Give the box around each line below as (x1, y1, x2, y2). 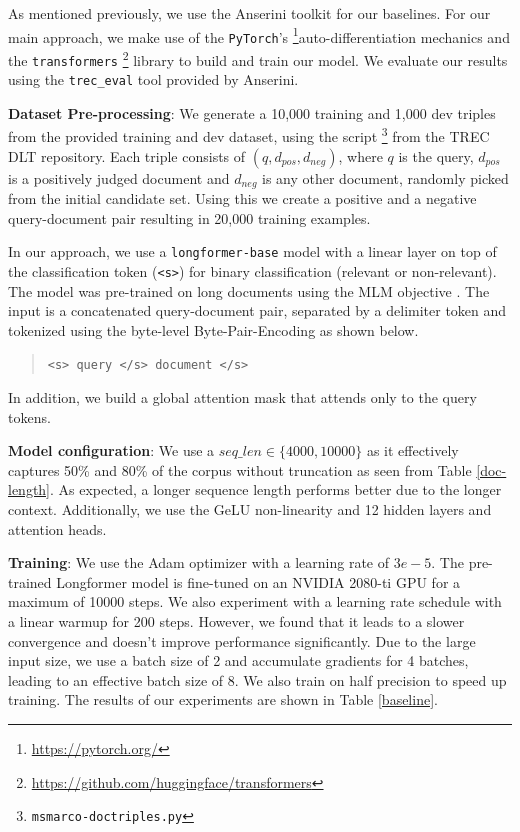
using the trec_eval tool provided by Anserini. (8, 69, 299, 90)
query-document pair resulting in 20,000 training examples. (8, 207, 371, 228)
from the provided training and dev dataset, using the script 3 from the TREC (8, 123, 490, 147)
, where (338, 145, 383, 166)
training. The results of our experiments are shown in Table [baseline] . (8, 689, 438, 710)
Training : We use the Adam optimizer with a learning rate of (8, 552, 389, 573)
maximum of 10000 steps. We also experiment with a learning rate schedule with (8, 591, 502, 612)
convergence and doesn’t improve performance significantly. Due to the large (8, 630, 476, 651)
